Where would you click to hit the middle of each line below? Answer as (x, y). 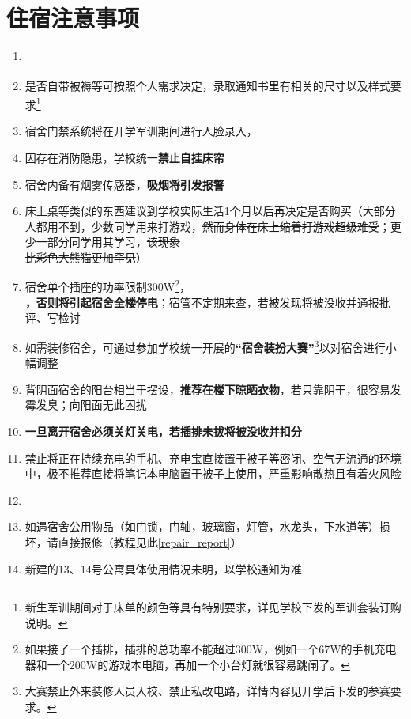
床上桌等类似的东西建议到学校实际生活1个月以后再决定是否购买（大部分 (210, 211)
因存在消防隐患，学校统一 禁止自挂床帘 (124, 157)
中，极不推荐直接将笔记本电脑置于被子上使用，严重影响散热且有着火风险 (213, 473)
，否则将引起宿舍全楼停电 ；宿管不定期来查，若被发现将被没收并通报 (202, 302)
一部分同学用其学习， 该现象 (108, 242)
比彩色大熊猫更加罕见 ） (86, 257)
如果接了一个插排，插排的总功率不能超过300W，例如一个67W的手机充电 (211, 649)
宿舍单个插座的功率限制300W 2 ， (108, 286)
